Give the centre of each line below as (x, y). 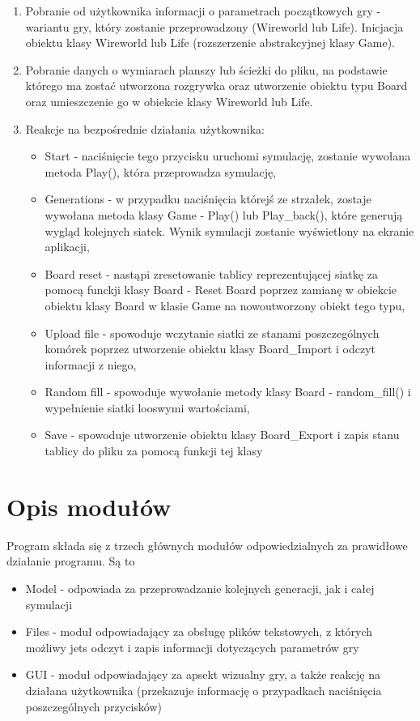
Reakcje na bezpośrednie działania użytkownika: (145, 128)
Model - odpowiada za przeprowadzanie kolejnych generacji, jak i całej (200, 588)
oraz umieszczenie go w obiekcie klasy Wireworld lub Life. (169, 101)
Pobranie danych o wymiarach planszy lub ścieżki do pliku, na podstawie (206, 69)
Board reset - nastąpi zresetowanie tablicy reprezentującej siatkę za (211, 273)
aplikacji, (67, 247)
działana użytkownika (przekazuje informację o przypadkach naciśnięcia (204, 690)
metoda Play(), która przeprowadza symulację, (161, 171)
